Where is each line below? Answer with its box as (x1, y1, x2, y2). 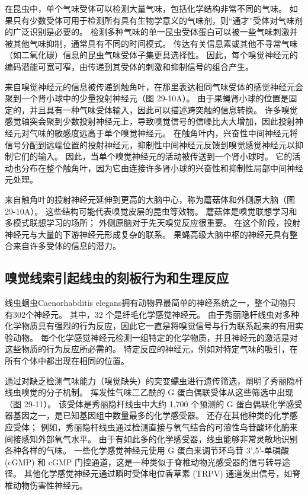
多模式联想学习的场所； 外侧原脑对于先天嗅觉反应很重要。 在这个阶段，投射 (5, 216, 301, 229)
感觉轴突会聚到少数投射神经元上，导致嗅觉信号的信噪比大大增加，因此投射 (5, 115, 295, 127)
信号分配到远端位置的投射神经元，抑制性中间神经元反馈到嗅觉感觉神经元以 (5, 138, 295, 151)
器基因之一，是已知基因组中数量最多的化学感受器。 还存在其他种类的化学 (5, 409, 290, 421)
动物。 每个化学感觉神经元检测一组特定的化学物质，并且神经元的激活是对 (12, 331, 298, 343)
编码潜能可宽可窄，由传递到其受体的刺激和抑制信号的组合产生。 (5, 60, 254, 72)
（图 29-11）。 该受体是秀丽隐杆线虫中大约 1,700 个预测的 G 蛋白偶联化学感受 (5, 397, 303, 410)
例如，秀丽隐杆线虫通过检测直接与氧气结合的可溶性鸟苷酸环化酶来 (40, 421, 298, 433)
